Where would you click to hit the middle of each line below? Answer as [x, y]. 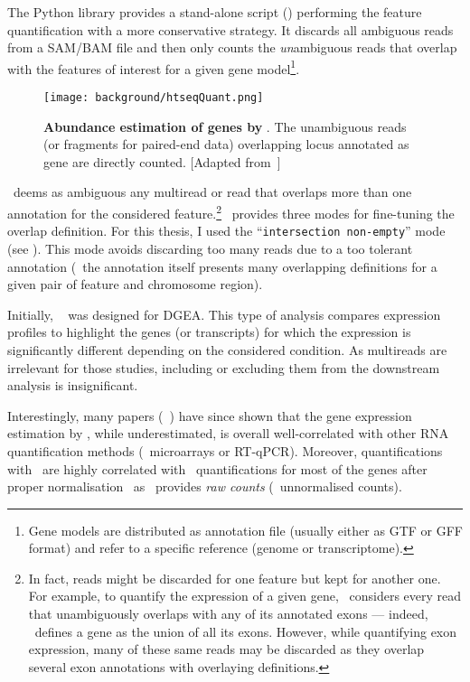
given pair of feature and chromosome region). [135, 284]
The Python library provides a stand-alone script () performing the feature [215, 12]
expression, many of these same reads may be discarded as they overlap [226, 649]
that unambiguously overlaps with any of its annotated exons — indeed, [228, 614]
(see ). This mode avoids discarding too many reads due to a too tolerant [210, 248]
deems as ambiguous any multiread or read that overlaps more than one [212, 192]
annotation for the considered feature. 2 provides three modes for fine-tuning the [231, 212]
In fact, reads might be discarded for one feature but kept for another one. [235, 578]
